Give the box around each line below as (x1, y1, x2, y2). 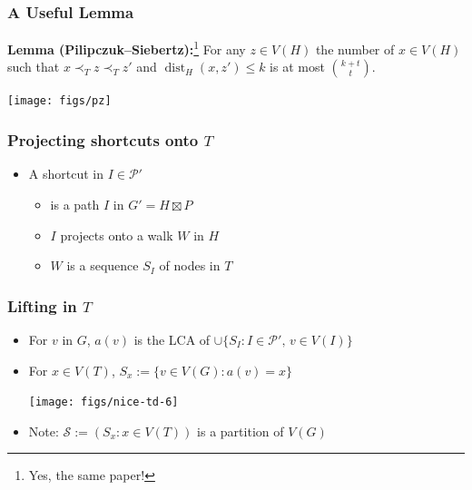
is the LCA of (133, 329, 211, 348)
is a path (50, 194, 100, 213)
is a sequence (66, 256, 139, 275)
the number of (315, 39, 395, 58)
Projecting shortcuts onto (7, 129, 199, 152)
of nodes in (159, 256, 221, 275)
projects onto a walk (60, 225, 173, 244)
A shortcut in (28, 164, 103, 183)
